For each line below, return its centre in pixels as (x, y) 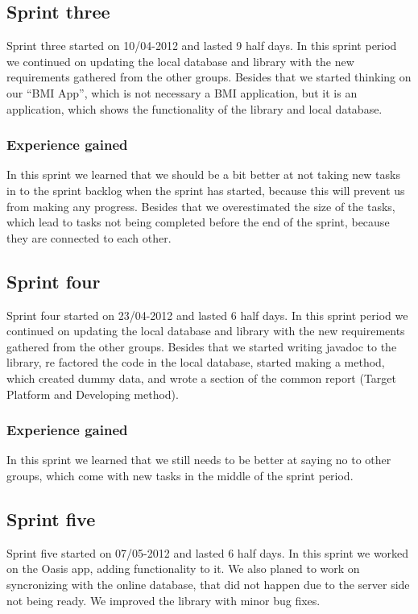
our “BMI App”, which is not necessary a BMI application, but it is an (182, 92)
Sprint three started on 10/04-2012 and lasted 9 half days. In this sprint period (202, 46)
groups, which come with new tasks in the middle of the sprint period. (180, 475)
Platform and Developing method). (93, 394)
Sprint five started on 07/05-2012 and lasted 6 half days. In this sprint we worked (208, 552)
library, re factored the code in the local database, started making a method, (196, 362)
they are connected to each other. (89, 237)
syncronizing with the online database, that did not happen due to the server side (208, 584)
